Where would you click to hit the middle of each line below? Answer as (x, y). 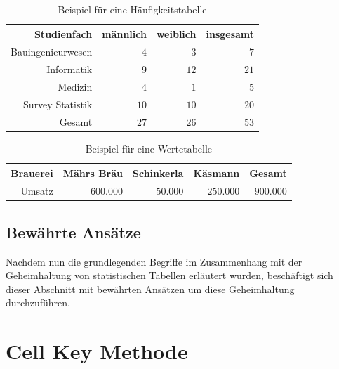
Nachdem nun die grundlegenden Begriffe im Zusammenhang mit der (154, 261)
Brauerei (32, 173)
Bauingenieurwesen (52, 52)
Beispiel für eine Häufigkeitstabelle (132, 9)
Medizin (75, 87)
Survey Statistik (58, 104)
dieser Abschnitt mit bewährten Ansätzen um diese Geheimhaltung (150, 289)
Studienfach (63, 33)
